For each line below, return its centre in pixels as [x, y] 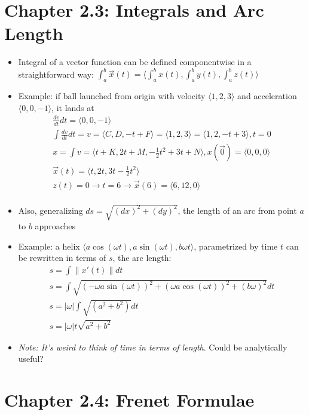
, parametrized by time [236, 246]
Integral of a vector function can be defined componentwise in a [135, 62]
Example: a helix [49, 246]
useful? [31, 359]
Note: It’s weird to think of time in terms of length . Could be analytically [153, 347]
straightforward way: [56, 74]
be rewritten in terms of [62, 258]
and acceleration [267, 96]
